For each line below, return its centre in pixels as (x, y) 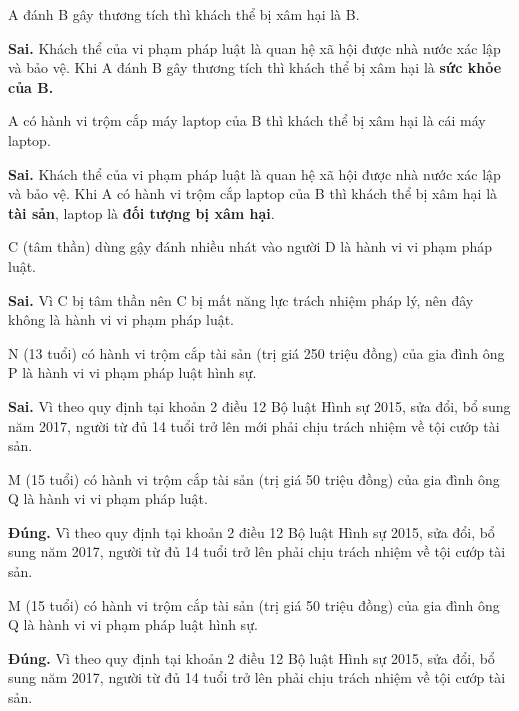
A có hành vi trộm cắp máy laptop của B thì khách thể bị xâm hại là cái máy (247, 120)
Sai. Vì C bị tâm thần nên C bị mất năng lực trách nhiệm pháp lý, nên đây (241, 299)
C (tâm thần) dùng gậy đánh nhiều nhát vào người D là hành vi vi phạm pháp (250, 246)
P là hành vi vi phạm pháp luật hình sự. (132, 372)
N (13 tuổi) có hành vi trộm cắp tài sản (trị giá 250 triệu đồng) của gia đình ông (256, 352)
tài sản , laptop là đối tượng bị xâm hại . (141, 212)
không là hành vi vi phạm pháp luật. (121, 319)
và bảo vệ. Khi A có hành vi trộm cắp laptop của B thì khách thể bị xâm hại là (253, 193)
